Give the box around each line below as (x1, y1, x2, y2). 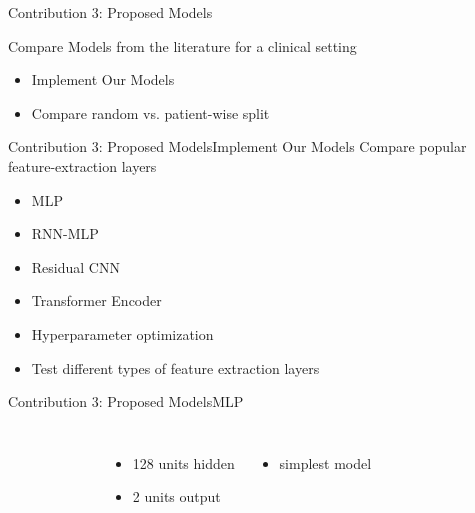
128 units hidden (132, 452, 235, 473)
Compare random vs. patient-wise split (31, 102, 270, 123)
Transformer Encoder (31, 290, 162, 311)
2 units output (132, 486, 221, 507)
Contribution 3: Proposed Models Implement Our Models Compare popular (8, 136, 467, 157)
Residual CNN (31, 256, 120, 277)
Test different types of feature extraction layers (31, 357, 320, 378)
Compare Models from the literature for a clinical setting (8, 35, 357, 56)
